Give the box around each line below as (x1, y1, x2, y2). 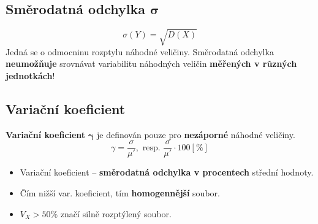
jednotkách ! (6, 69, 55, 82)
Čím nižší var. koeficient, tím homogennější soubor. (20, 186, 220, 199)
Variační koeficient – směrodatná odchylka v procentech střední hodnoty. (20, 166, 314, 179)
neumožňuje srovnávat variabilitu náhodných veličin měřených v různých (6, 57, 297, 70)
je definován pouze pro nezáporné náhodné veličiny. (96, 128, 295, 141)
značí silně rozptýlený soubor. (60, 207, 172, 220)
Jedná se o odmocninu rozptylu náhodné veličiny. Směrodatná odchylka (6, 45, 274, 58)
